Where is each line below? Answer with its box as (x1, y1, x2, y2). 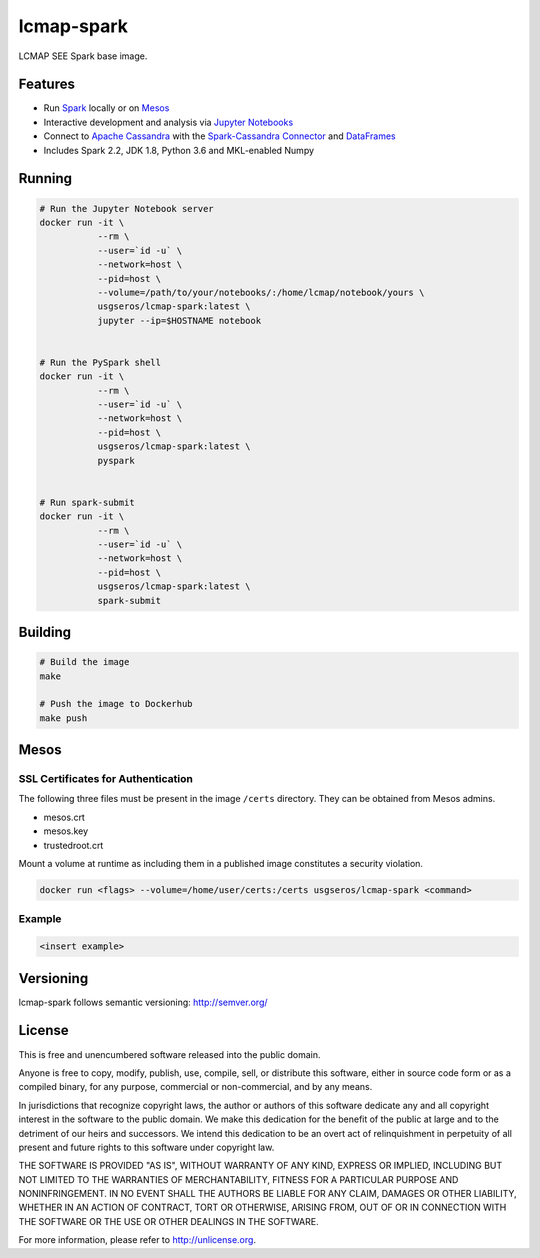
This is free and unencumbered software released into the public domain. (18, 1048, 321, 1060)
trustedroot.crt (43, 839, 104, 851)
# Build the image (39, 656, 130, 668)
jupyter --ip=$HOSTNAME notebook (97, 315, 262, 326)
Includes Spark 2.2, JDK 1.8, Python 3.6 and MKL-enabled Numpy (43, 144, 315, 156)
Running (18, 170, 73, 187)
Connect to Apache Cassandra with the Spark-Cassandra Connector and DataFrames (43, 130, 396, 142)
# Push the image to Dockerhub (39, 698, 194, 710)
